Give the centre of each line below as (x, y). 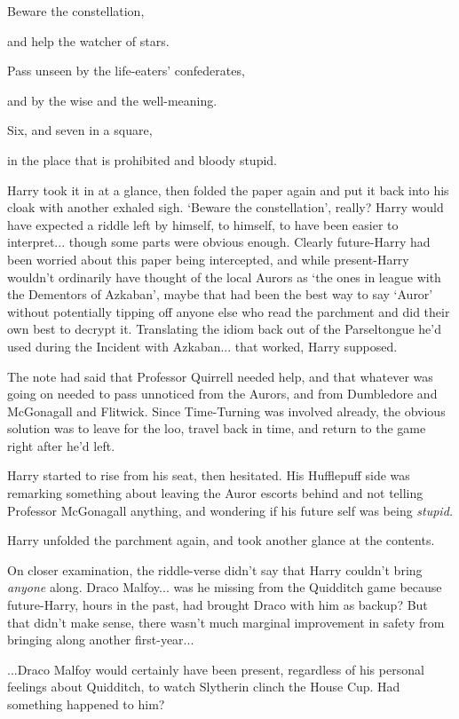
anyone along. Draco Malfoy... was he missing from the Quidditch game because (225, 587)
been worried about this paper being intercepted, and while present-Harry (208, 259)
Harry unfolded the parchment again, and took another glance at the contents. (221, 540)
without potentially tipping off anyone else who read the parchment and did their (229, 311)
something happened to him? (86, 704)
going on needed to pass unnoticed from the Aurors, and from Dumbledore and (222, 394)
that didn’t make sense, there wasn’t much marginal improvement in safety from (226, 622)
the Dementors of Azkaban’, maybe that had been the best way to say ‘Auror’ (220, 294)
